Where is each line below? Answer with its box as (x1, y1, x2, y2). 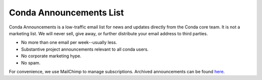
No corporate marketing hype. (21, 53, 82, 59)
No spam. (21, 60, 41, 66)
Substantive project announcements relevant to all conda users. (21, 46, 149, 52)
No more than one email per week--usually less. (21, 40, 117, 45)
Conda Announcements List (9, 7, 124, 18)
